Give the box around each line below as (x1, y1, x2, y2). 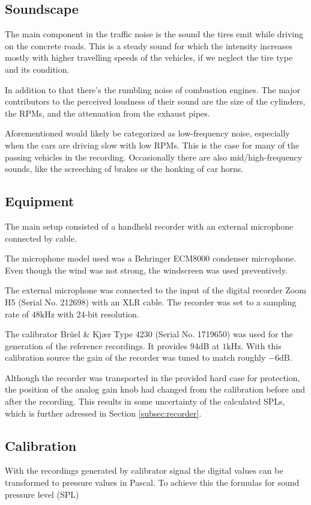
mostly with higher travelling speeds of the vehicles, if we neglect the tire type (5, 51, 293, 64)
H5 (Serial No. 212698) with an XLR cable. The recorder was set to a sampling (5, 295, 297, 308)
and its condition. (5, 63, 70, 75)
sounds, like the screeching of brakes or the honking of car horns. (5, 162, 244, 175)
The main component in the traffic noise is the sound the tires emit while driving (5, 28, 304, 40)
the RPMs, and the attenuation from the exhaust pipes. (5, 106, 210, 119)
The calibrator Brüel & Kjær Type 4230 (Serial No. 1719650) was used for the (5, 328, 293, 340)
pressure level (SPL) (5, 488, 79, 500)
